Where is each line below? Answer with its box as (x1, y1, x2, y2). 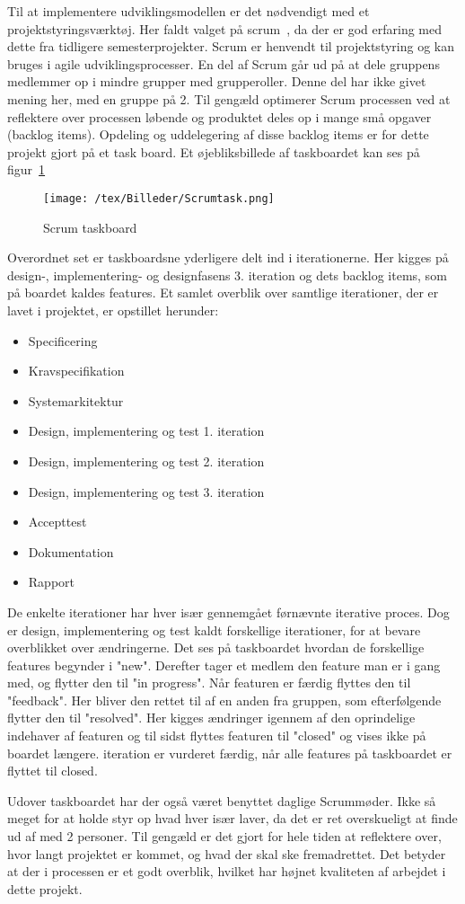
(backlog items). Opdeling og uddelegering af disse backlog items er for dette (7, 125, 429, 144)
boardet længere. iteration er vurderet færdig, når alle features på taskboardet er (7, 743, 452, 762)
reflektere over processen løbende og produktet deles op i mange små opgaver (7, 107, 432, 126)
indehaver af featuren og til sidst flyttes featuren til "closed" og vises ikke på (7, 726, 426, 745)
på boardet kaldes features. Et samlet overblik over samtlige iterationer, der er (7, 283, 439, 302)
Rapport (28, 572, 75, 591)
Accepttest (28, 512, 87, 531)
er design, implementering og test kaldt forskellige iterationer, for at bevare (7, 620, 421, 639)
